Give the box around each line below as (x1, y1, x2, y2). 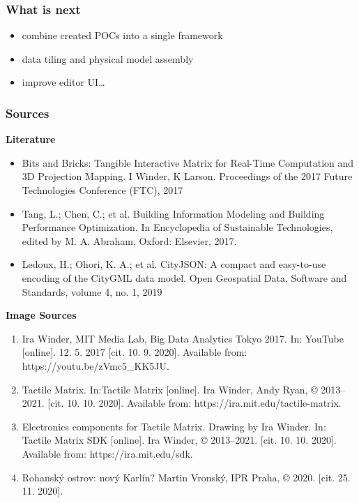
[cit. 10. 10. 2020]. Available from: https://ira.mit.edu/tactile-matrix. (47, 396, 342, 410)
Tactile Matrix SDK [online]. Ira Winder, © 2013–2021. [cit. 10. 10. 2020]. (22, 433, 337, 447)
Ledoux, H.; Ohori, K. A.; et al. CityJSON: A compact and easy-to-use (22, 257, 326, 271)
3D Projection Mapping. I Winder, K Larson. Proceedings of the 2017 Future (22, 169, 353, 183)
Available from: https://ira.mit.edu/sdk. (22, 446, 193, 460)
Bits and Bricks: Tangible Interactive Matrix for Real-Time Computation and (22, 155, 354, 170)
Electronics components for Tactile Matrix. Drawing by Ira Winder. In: (22, 419, 326, 433)
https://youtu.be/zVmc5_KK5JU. (22, 358, 169, 373)
